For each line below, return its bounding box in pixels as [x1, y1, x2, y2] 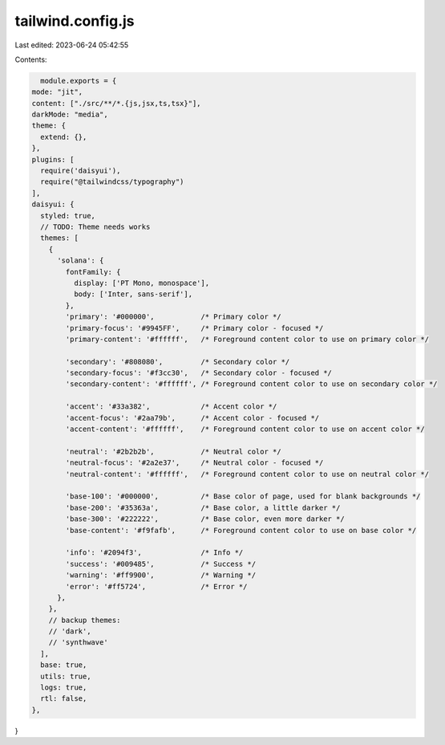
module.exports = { [40, 76, 117, 85]
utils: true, [40, 671, 91, 681]
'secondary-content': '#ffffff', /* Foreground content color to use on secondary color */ [65, 380, 438, 389]
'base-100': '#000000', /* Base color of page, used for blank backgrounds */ [65, 492, 421, 501]
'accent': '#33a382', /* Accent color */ [65, 402, 277, 411]
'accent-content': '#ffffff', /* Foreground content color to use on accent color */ [65, 425, 425, 434]
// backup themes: [48, 615, 121, 625]
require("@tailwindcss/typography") [40, 177, 184, 186]
